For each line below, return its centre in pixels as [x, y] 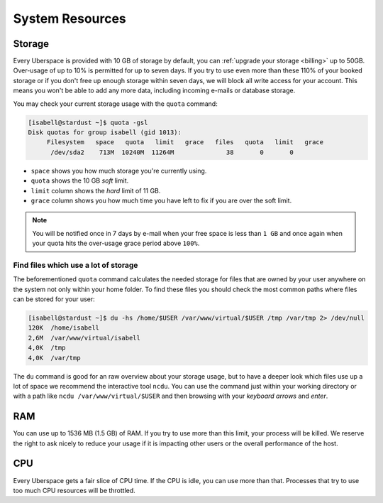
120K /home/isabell [63, 328]
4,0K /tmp [47, 348]
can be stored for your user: [54, 299]
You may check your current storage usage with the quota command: [115, 104]
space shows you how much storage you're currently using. [119, 171]
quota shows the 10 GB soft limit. [80, 180]
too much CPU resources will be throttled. [74, 490]
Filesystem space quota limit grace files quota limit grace [185, 142]
